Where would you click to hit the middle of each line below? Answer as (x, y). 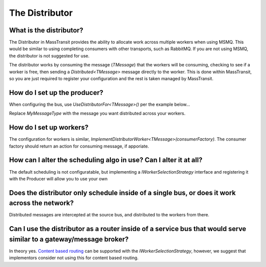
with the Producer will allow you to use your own (58, 178)
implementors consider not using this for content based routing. (74, 258)
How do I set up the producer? (56, 93)
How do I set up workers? (49, 128)
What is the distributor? (46, 30)
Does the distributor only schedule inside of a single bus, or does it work (122, 193)
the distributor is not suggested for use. (49, 56)
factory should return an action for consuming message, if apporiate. (79, 146)
